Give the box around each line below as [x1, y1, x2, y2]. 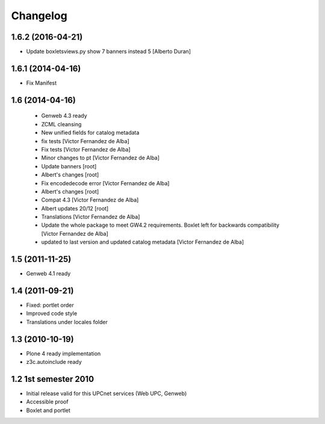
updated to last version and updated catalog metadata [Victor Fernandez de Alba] [41, 238, 244, 246]
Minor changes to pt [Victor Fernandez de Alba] [41, 154, 159, 162]
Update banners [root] [41, 162, 97, 170]
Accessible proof [26, 398, 69, 405]
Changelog [11, 9, 67, 22]
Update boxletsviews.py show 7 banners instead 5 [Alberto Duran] [26, 48, 191, 55]
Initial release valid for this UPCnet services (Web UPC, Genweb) [26, 390, 187, 397]
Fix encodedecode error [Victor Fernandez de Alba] [41, 179, 170, 186]
